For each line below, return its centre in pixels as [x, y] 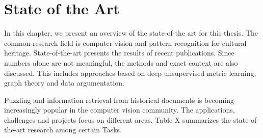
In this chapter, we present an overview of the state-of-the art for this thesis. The [131, 33]
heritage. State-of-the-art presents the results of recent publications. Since [119, 53]
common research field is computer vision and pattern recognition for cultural [125, 43]
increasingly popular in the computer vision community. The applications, [120, 110]
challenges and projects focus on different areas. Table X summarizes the [118, 119]
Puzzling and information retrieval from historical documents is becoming [119, 100]
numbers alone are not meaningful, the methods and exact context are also [121, 62]
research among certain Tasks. [75, 130]
